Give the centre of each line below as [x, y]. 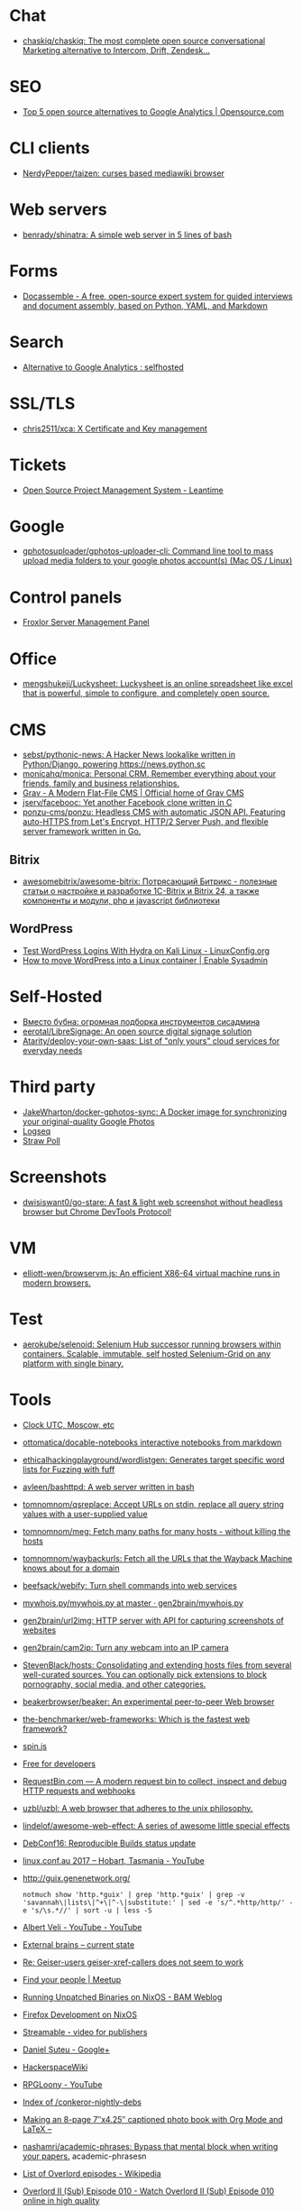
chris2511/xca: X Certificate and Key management [114, 428]
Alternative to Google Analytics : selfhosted [103, 367]
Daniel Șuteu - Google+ [66, 2050]
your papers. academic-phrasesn [84, 2156]
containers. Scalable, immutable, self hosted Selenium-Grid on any [146, 1353]
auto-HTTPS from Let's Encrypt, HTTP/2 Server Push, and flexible [145, 822]
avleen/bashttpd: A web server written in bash [108, 1487]
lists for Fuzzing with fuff [69, 1469]
